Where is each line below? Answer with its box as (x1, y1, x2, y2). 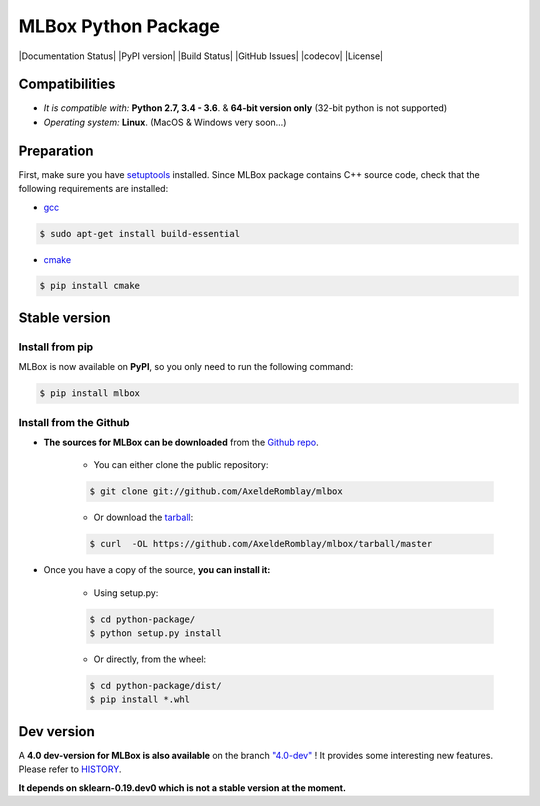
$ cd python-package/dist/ (89, 680, 222, 692)
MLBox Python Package (18, 15, 220, 37)
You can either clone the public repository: (93, 459, 269, 471)
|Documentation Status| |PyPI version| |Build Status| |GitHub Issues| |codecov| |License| (18, 50, 384, 62)
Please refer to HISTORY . (18, 763, 122, 775)
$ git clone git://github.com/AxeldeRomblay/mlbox (89, 486, 344, 497)
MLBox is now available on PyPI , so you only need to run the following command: (18, 361, 354, 373)
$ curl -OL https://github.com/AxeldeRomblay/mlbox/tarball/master (89, 538, 433, 550)
